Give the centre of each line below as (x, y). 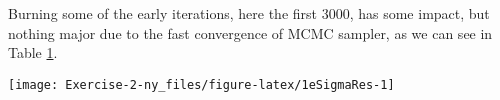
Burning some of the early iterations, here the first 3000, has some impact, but (249, 13)
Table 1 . (33, 52)
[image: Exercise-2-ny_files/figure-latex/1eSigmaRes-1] (201, 84)
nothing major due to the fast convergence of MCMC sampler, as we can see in (250, 32)
